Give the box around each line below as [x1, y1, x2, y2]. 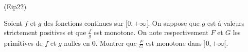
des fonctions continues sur [43, 17, 124, 28]
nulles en [64, 38, 90, 48]
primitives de [4, 38, 43, 48]
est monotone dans [145, 38, 202, 48]
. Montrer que [95, 38, 137, 48]
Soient [4, 17, 22, 28]
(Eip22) [4, 1, 27, 11]
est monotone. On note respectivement [93, 27, 209, 37]
